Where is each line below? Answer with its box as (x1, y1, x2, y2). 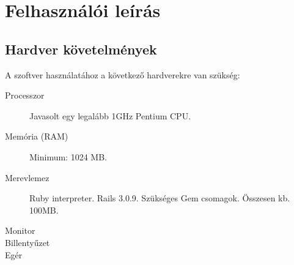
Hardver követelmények (5, 39, 157, 58)
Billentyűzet (5, 236, 50, 248)
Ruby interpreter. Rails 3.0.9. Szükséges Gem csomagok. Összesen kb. (29, 192, 290, 204)
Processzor (5, 89, 45, 102)
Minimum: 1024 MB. (29, 150, 107, 163)
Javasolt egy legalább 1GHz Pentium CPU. (29, 109, 191, 122)
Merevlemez (5, 171, 50, 184)
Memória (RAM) (5, 130, 68, 143)
